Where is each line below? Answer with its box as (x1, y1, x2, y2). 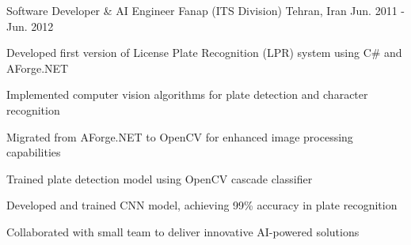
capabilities (6, 144, 61, 160)
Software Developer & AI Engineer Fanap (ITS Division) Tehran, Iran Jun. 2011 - (6, 2, 405, 18)
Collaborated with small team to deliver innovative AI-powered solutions (6, 223, 360, 239)
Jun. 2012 (6, 17, 54, 34)
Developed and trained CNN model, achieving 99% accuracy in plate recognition (6, 197, 398, 213)
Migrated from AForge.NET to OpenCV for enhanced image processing (6, 128, 353, 145)
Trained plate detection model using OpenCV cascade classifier (6, 170, 313, 187)
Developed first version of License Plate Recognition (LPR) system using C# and (6, 44, 402, 61)
